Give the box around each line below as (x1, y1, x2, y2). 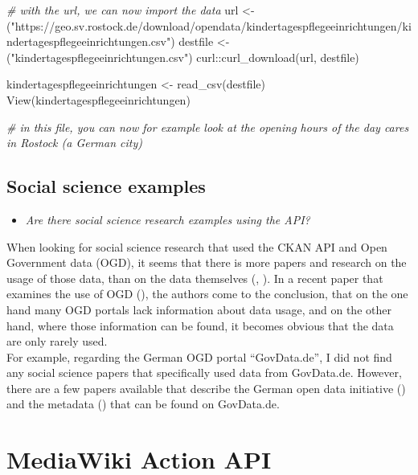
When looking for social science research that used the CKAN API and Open (6, 238, 387, 255)
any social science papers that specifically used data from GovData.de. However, (6, 364, 402, 381)
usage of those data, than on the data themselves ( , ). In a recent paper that (6, 269, 383, 286)
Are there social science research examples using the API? (25, 211, 310, 227)
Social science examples (6, 174, 206, 199)
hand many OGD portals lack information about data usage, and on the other (6, 301, 391, 317)
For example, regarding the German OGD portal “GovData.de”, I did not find (6, 348, 392, 365)
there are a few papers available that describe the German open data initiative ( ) (6, 379, 406, 396)
